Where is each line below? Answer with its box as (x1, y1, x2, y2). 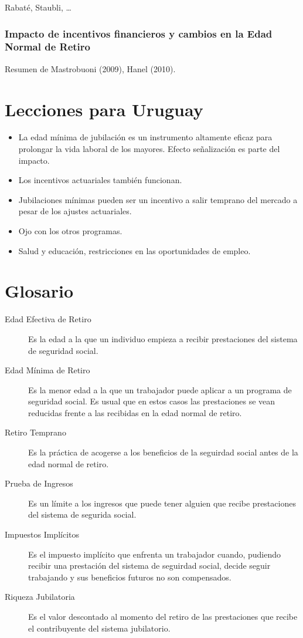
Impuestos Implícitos (5, 528, 79, 541)
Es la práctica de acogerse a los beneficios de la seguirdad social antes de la (28, 446, 298, 458)
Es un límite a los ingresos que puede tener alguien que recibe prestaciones (28, 497, 296, 509)
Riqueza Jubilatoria (5, 590, 75, 603)
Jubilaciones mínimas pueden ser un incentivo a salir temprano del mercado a (18, 193, 298, 205)
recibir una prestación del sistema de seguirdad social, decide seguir (28, 559, 271, 572)
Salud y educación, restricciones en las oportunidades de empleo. (18, 244, 251, 256)
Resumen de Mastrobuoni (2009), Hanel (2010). (5, 62, 176, 75)
